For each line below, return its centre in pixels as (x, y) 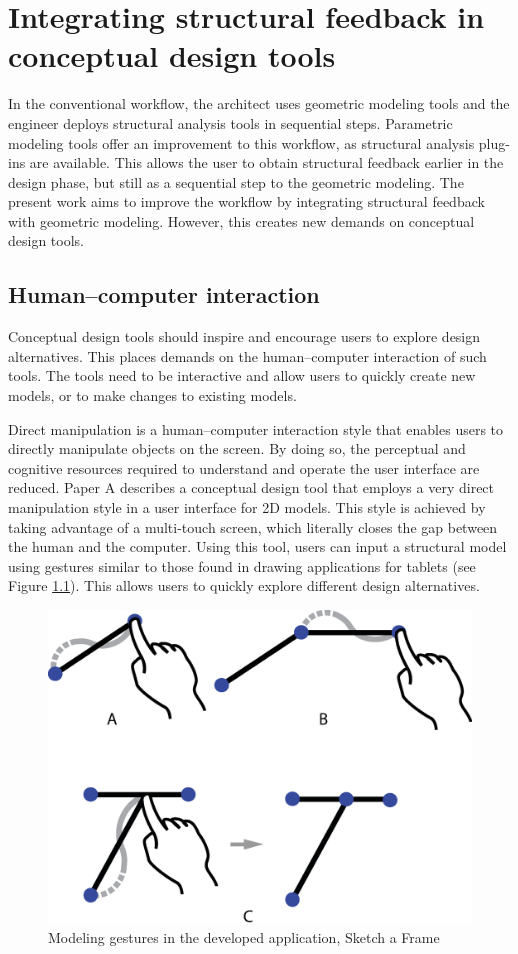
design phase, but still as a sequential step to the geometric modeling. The (236, 181)
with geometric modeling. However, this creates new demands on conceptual (241, 220)
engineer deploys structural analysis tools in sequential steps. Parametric (230, 122)
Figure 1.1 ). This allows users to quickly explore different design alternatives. (244, 585)
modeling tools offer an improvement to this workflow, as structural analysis (241, 142)
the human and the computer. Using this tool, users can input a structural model (257, 546)
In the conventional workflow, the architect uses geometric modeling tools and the (259, 103)
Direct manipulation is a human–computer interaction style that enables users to (256, 428)
